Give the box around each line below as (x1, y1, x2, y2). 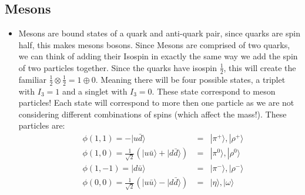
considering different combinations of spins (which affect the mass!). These (18, 107, 287, 120)
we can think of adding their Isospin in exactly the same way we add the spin (18, 50, 298, 62)
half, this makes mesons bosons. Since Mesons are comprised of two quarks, (18, 38, 290, 51)
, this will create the (223, 61, 296, 73)
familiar (18, 73, 46, 85)
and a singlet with (62, 85, 128, 97)
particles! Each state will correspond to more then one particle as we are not (18, 96, 294, 109)
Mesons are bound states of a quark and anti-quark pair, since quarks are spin (18, 27, 300, 39)
